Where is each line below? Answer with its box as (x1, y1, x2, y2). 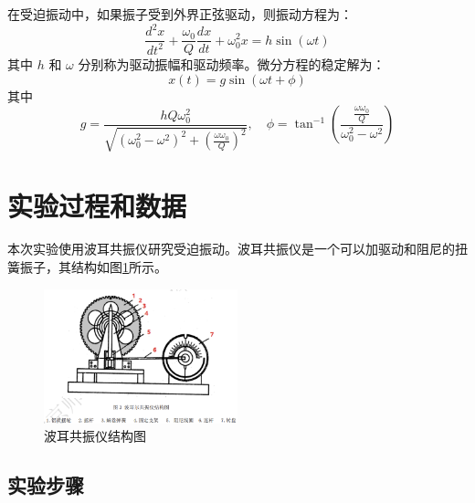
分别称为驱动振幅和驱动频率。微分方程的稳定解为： (78, 55, 385, 74)
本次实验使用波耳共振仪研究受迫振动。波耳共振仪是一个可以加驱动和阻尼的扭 (7, 239, 468, 258)
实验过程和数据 (7, 186, 187, 224)
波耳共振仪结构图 (44, 426, 146, 445)
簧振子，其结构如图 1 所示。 (7, 257, 167, 277)
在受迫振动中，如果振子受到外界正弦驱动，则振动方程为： (7, 5, 353, 23)
